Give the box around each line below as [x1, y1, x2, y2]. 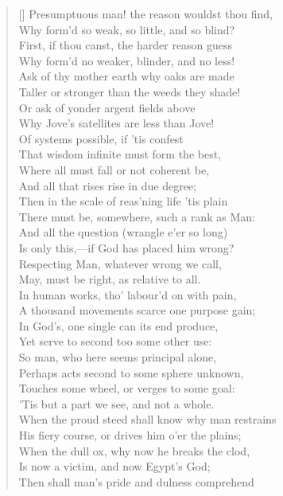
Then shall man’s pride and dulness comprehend [18, 473, 254, 490]
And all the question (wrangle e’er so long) [18, 224, 228, 240]
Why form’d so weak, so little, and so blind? [18, 21, 235, 37]
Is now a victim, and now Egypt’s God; [18, 458, 211, 475]
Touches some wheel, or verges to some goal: [18, 380, 235, 396]
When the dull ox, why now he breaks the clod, [18, 442, 250, 459]
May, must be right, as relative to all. [18, 271, 201, 287]
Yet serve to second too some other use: [18, 333, 212, 350]
